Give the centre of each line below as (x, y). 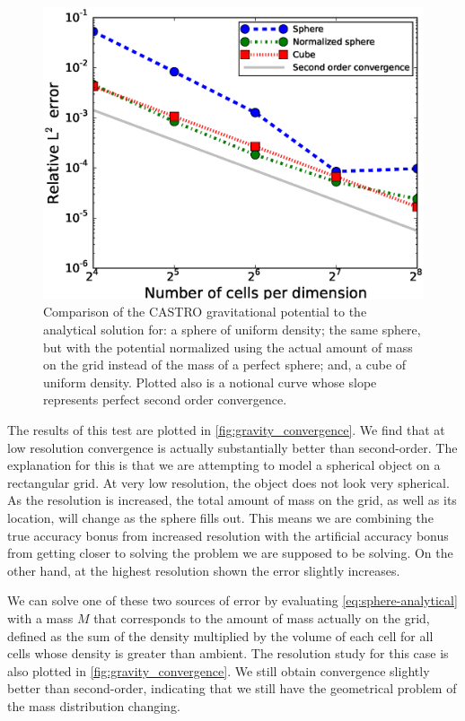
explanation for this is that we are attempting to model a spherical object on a (224, 465)
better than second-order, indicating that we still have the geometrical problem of (232, 688)
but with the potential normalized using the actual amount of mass (228, 347)
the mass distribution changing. (94, 705)
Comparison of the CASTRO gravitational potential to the (205, 312)
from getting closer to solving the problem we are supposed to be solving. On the (230, 553)
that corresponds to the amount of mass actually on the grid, (262, 617)
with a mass (40, 617)
